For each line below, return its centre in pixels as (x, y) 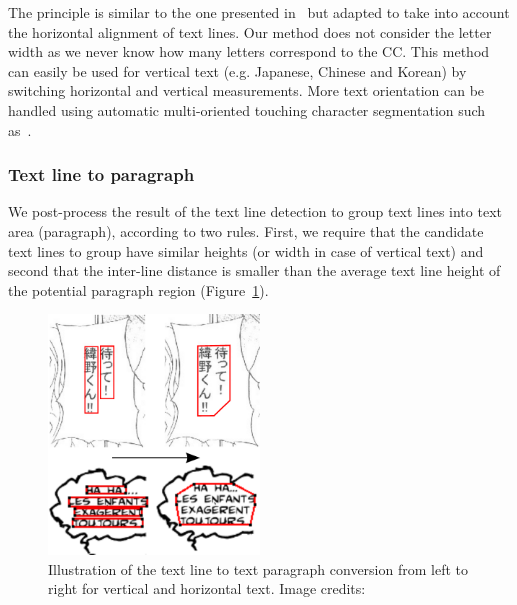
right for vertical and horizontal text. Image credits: (207, 588)
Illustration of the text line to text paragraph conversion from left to (258, 568)
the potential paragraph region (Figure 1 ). (138, 289)
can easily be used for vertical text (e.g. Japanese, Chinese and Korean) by (237, 70)
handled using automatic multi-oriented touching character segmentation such (247, 109)
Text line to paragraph (101, 174)
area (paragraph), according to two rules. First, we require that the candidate (246, 230)
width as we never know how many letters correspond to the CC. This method (249, 51)
